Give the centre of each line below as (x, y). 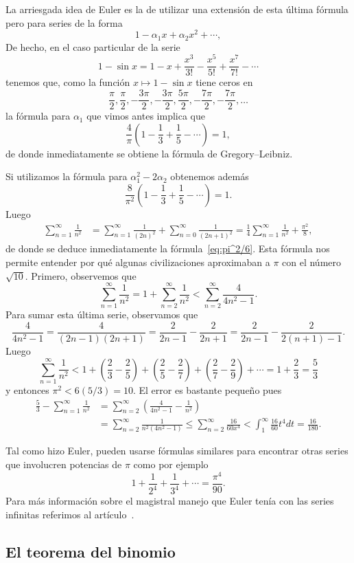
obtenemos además (210, 176)
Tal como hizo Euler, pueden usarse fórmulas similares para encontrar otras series (177, 451)
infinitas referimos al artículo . (70, 514)
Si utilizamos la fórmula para (67, 176)
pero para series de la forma (64, 22)
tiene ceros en (224, 82)
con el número (311, 262)
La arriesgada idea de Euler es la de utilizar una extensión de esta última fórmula (177, 9)
